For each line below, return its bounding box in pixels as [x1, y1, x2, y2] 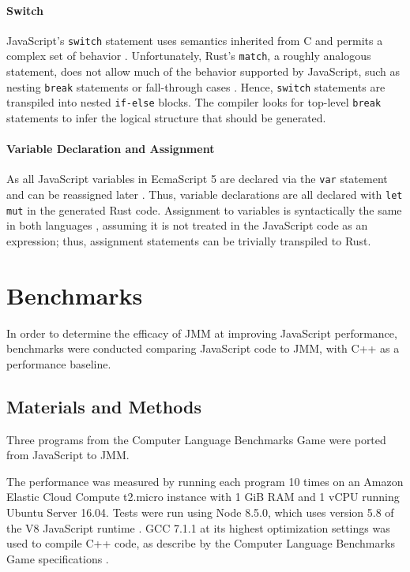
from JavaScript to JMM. [6, 447, 130, 463]
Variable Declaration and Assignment [6, 140, 215, 157]
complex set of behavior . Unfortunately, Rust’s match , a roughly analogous [6, 47, 371, 64]
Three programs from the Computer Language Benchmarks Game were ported [6, 431, 386, 447]
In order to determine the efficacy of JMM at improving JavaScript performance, [6, 324, 397, 341]
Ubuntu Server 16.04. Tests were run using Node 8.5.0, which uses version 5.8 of [6, 504, 394, 521]
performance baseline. [6, 355, 111, 372]
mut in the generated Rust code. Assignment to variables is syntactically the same [6, 201, 402, 218]
